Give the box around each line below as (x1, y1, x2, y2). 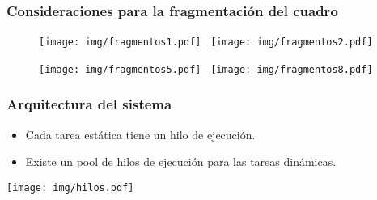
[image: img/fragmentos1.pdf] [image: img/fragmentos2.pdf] (39, 36, 373, 49)
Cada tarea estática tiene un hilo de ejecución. (25, 126, 256, 143)
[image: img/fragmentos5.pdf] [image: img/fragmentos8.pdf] (39, 63, 373, 75)
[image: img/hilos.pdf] (6, 181, 134, 194)
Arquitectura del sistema (6, 94, 172, 114)
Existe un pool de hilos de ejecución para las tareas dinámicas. (25, 153, 337, 170)
